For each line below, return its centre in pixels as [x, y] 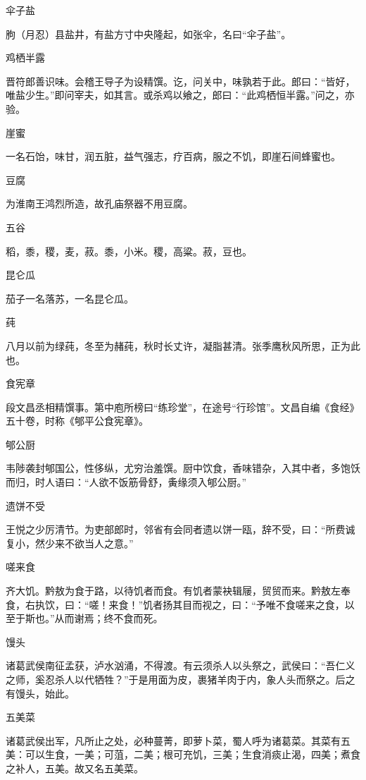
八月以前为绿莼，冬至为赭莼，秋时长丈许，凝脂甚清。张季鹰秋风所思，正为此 [183, 345]
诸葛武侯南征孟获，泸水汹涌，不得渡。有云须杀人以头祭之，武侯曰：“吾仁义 [181, 665]
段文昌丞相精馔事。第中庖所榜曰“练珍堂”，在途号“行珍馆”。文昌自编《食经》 [183, 407]
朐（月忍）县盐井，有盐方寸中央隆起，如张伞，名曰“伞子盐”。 [149, 33]
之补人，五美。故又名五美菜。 [75, 768]
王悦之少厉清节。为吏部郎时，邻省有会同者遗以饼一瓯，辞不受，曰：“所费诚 [181, 529]
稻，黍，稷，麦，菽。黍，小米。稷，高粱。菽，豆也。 [129, 251]
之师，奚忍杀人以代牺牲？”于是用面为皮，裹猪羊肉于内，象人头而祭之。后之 [181, 679]
